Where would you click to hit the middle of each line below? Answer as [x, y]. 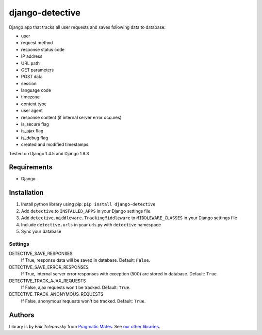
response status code [43, 49]
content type [34, 104]
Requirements [31, 167]
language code [36, 90]
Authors [22, 315]
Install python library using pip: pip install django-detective [88, 204]
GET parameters [38, 70]
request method [37, 43]
